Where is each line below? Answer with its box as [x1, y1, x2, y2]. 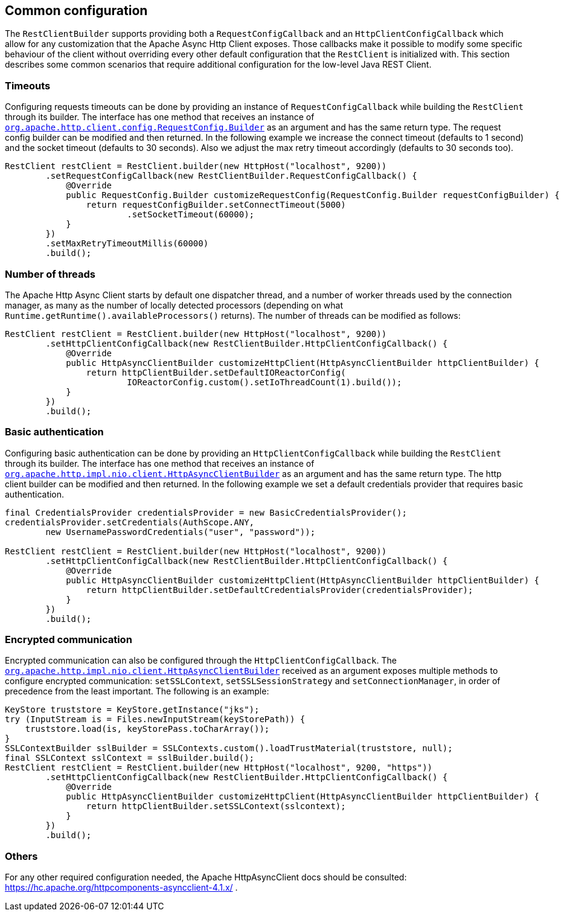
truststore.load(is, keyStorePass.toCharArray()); [25, 724, 270, 734]
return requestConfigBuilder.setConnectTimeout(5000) [86, 200, 346, 210]
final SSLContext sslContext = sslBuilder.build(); [5, 753, 255, 763]
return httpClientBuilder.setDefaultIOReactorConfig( [86, 367, 346, 377]
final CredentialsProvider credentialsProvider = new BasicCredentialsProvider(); [5, 507, 407, 517]
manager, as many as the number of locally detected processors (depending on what [5, 299, 344, 310]
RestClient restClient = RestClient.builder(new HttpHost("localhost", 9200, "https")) [5, 763, 433, 773]
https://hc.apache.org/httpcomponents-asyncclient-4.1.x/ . [5, 882, 238, 893]
